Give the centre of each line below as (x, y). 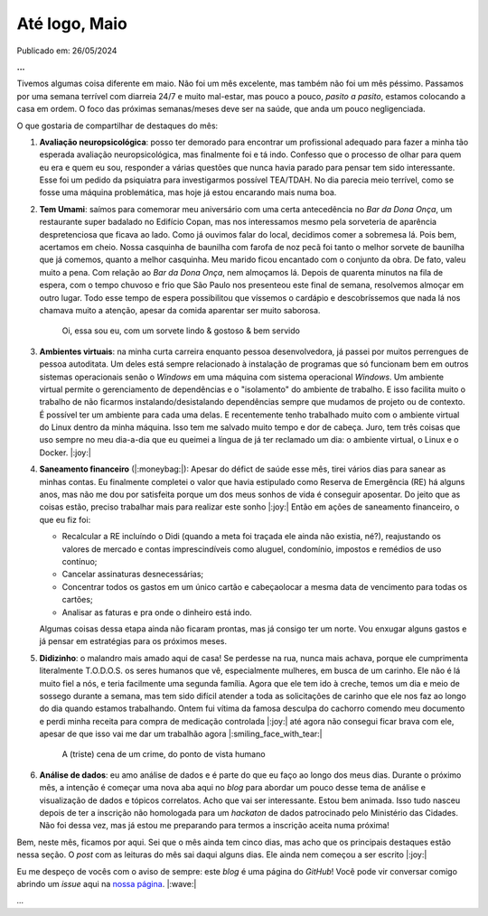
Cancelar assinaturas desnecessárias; (133, 575)
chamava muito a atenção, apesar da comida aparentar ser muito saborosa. (180, 310)
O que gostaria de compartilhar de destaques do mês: (117, 126)
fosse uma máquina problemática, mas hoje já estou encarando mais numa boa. (188, 192)
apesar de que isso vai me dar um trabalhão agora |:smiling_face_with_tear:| (181, 734)
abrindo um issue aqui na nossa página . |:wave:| (107, 883)
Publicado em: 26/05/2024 (67, 51)
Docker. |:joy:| (66, 453)
